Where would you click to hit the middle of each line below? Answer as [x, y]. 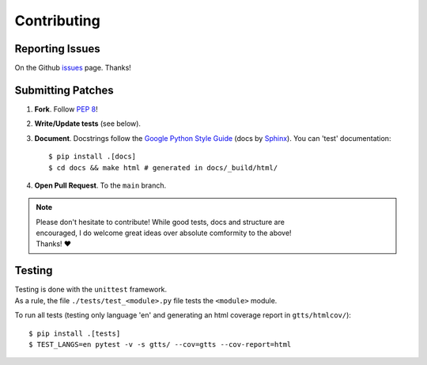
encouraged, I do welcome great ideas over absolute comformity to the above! [164, 233]
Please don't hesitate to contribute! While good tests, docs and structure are [160, 222]
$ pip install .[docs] [93, 157]
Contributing [57, 21]
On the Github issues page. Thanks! [73, 68]
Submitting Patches [64, 90]
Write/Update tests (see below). [88, 124]
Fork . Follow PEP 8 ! [66, 109]
